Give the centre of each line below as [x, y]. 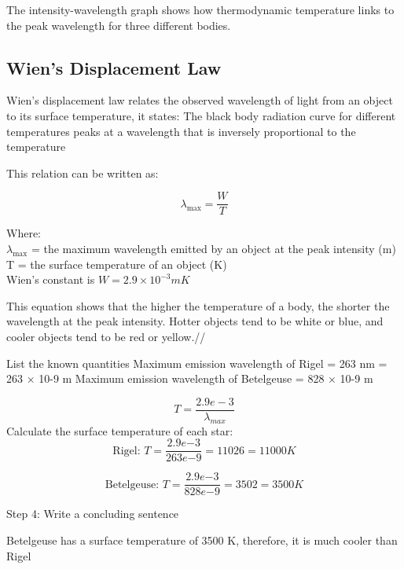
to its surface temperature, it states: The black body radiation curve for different [201, 115]
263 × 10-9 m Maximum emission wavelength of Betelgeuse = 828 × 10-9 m [190, 378]
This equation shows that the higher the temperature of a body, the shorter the [198, 305]
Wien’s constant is [51, 279]
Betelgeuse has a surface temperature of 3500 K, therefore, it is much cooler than [202, 540]
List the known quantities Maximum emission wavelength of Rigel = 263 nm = [197, 363]
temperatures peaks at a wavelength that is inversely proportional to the [181, 131]
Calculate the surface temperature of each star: [120, 430]
